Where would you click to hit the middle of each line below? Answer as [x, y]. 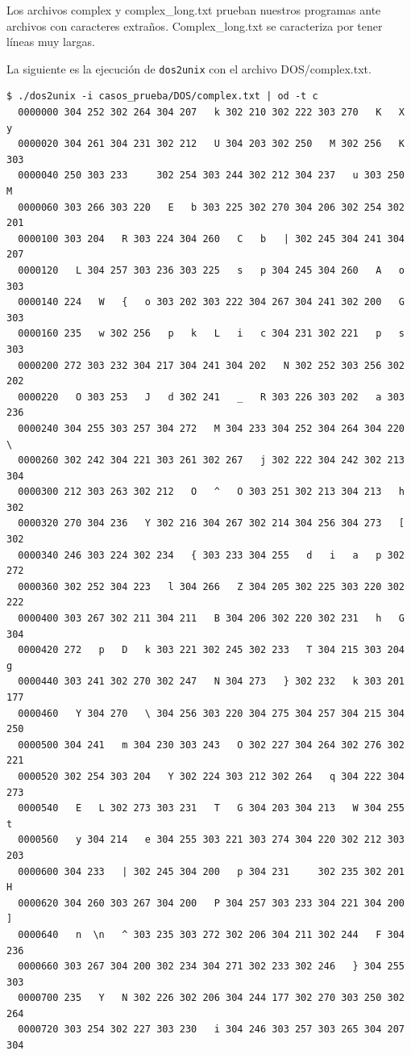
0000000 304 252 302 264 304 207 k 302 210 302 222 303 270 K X [211, 113]
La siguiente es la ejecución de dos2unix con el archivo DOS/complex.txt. [189, 68]
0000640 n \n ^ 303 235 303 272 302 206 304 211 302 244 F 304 [211, 934]
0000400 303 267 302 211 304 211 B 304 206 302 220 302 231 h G [211, 619]
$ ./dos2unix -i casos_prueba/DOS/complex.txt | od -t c [162, 96]
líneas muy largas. [51, 42]
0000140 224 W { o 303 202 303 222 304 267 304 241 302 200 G [211, 302]
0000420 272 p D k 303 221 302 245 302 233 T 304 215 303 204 [211, 650]
